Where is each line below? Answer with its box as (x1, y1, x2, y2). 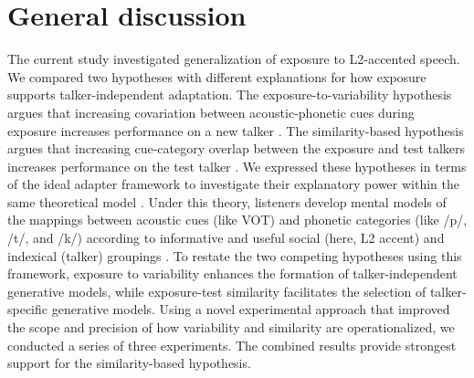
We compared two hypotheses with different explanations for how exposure (7, 67, 427, 86)
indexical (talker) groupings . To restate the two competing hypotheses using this (7, 246, 462, 265)
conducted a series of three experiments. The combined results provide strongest (7, 335, 457, 354)
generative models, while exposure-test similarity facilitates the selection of (7, 281, 427, 300)
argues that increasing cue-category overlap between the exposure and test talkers (7, 139, 466, 158)
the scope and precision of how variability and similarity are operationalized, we (7, 318, 455, 337)
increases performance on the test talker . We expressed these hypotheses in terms (7, 156, 467, 175)
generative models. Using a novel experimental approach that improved (51, 299, 450, 319)
